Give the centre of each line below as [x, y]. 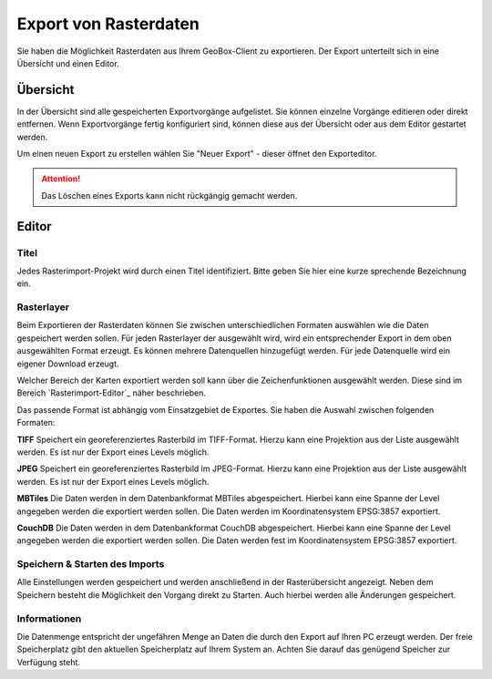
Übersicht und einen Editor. [68, 63]
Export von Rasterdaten [108, 24]
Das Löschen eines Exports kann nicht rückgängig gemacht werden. [169, 195]
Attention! [61, 179]
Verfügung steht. [49, 662]
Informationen [49, 618]
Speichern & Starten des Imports [91, 564]
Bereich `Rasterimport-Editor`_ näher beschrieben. [112, 393]
